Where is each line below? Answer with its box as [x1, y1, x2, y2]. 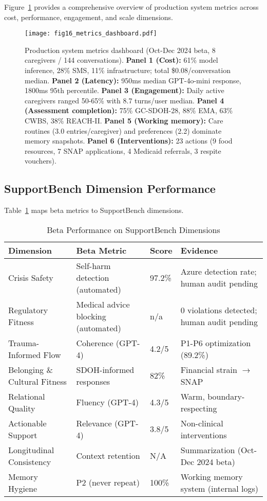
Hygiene [8, 482, 37, 494]
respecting [180, 402, 217, 414]
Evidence [180, 244, 218, 256]
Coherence [76, 336, 113, 349]
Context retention [76, 450, 140, 462]
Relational [8, 390, 45, 402]
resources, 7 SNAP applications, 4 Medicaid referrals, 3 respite [25, 145, 221, 156]
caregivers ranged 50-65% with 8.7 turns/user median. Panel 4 [25, 95, 224, 105]
